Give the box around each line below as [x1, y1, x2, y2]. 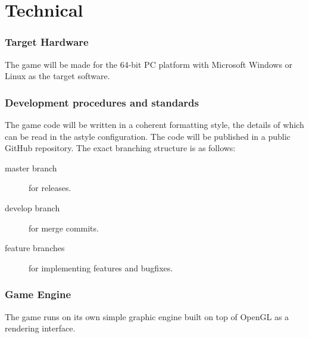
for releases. [29, 181, 71, 194]
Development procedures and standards [5, 95, 199, 109]
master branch [5, 161, 57, 174]
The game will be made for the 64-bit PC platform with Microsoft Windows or [5, 58, 293, 70]
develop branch [5, 201, 60, 214]
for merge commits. [29, 221, 99, 234]
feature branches [5, 242, 65, 254]
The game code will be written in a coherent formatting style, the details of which [5, 118, 304, 130]
